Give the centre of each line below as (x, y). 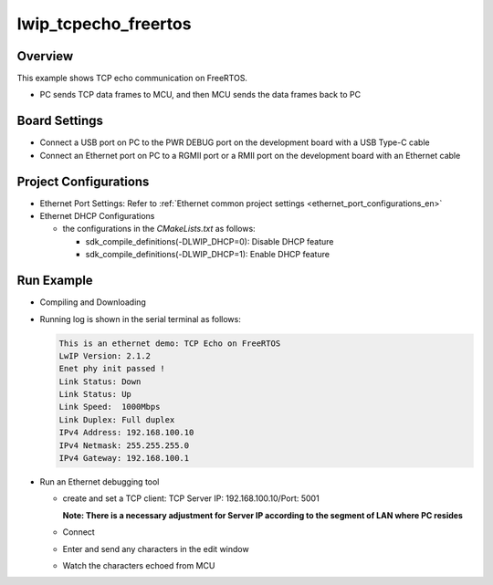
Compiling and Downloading (93, 302)
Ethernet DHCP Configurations (97, 216)
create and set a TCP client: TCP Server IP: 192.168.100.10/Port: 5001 (191, 498)
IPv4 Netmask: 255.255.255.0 (124, 445)
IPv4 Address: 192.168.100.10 (126, 433)
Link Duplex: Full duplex (117, 419)
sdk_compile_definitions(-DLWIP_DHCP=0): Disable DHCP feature (210, 241)
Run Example (55, 281)
